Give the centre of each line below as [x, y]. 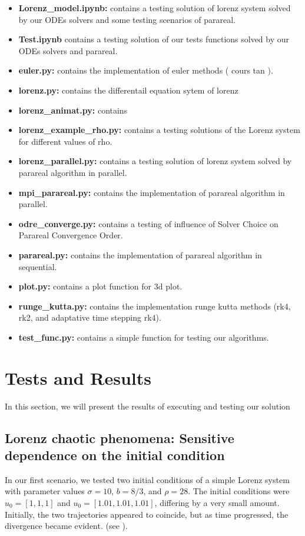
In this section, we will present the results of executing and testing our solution [147, 406]
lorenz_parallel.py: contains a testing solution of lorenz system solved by [155, 161]
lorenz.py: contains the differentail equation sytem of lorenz [128, 90]
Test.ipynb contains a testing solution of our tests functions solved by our [154, 39]
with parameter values [45, 491]
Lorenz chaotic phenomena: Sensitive [120, 437]
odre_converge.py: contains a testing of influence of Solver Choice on [148, 223]
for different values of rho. [65, 141]
